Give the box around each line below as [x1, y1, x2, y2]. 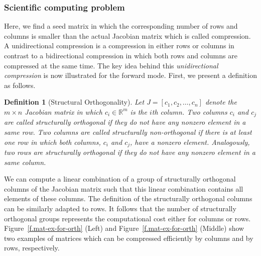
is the [130, 106, 147, 117]
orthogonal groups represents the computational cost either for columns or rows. [4, 213, 251, 223]
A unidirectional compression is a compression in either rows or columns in [4, 40, 234, 51]
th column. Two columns [152, 106, 227, 117]
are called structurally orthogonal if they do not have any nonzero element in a [4, 117, 246, 127]
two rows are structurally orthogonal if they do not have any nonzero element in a [4, 147, 255, 157]
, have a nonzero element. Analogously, [130, 136, 250, 147]
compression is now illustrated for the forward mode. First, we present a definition [4, 70, 257, 80]
